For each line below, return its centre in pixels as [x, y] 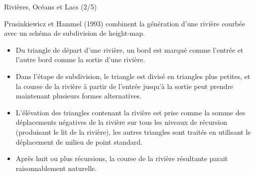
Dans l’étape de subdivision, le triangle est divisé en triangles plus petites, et [133, 76]
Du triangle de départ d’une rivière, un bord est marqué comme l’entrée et [129, 49]
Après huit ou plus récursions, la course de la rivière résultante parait [122, 158]
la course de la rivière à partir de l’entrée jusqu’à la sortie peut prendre [125, 86]
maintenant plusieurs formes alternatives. [78, 96]
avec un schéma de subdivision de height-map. [74, 33]
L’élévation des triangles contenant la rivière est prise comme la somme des [130, 112]
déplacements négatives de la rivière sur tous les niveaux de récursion [121, 122]
